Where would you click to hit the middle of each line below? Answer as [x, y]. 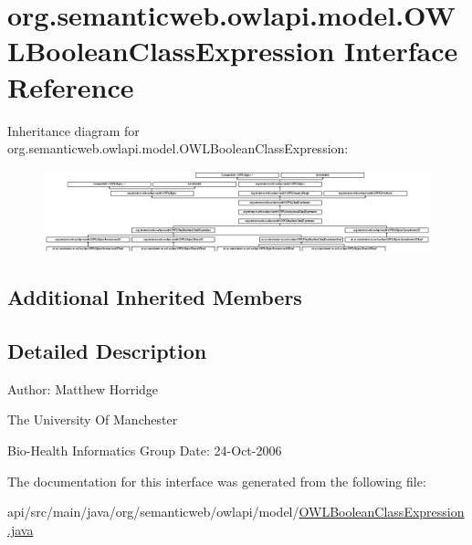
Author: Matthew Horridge [83, 388]
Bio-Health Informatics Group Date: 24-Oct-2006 [145, 450]
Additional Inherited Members [155, 297]
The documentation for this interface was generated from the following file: [217, 481]
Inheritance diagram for [73, 130]
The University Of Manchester [93, 419]
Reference [71, 86]
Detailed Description [107, 350]
